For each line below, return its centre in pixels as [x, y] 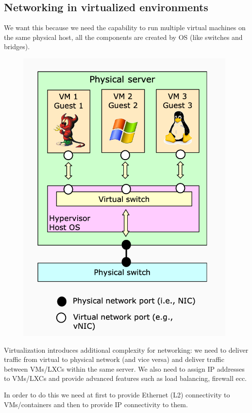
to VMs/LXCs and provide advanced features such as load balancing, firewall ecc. [126, 378]
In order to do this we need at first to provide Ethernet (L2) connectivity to [117, 394]
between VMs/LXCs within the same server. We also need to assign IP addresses [124, 368]
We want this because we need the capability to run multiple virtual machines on [125, 27]
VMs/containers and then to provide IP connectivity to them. [96, 404]
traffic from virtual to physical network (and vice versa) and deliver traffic [114, 359]
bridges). [17, 46]
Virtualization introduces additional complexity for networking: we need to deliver [126, 350]
